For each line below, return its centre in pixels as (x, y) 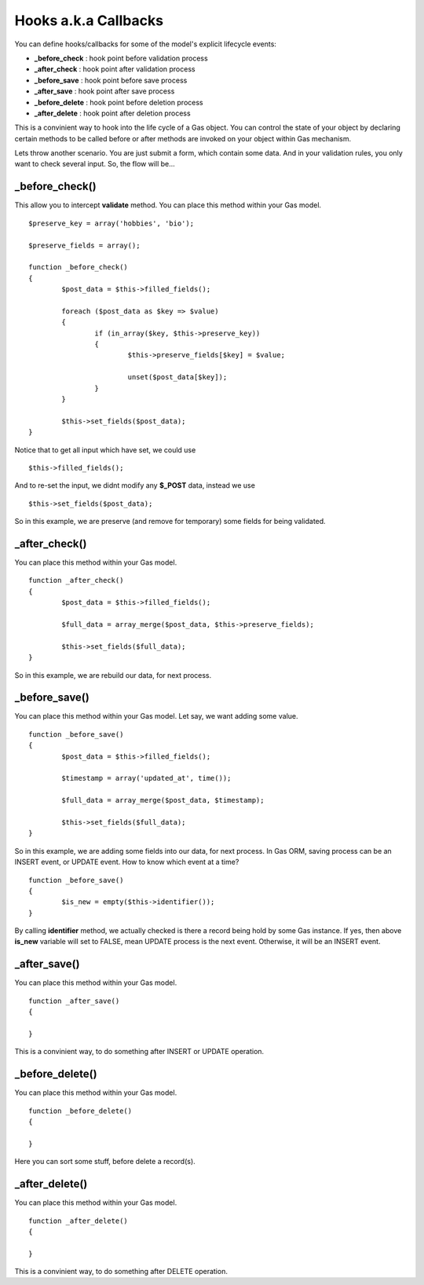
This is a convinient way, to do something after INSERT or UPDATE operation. (139, 1052)
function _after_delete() (79, 1221)
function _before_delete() (80, 1111)
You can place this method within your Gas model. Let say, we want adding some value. (156, 716)
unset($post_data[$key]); (177, 377)
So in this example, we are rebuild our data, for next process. (113, 675)
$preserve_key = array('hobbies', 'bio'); (111, 223)
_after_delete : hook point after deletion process (113, 113)
